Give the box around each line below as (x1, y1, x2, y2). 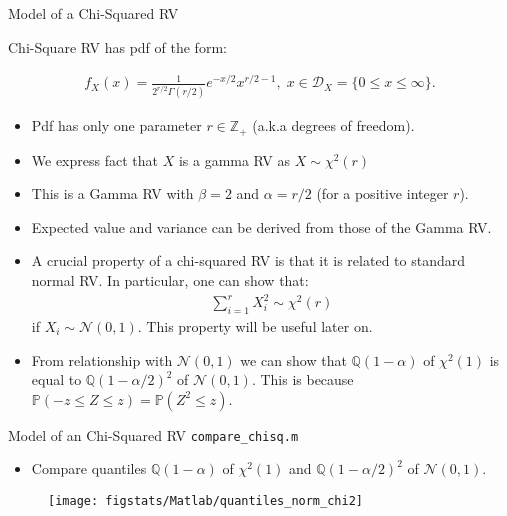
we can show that (240, 349, 347, 370)
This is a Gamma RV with (31, 183, 194, 204)
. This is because (251, 369, 354, 390)
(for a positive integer (316, 183, 449, 204)
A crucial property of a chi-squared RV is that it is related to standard (31, 250, 465, 271)
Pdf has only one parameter (31, 115, 202, 136)
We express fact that (31, 149, 158, 170)
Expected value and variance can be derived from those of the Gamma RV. (31, 216, 492, 237)
